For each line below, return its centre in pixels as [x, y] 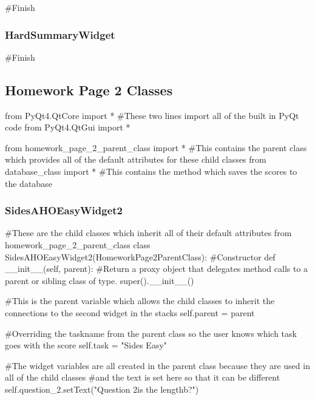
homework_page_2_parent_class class [78, 244]
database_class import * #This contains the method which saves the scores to [151, 171]
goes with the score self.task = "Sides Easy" [86, 345]
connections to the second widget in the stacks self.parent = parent [130, 312]
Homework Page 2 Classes [89, 90]
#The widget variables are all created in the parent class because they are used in [157, 365]
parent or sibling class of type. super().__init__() [100, 280]
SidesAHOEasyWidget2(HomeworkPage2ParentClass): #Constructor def [140, 256]
